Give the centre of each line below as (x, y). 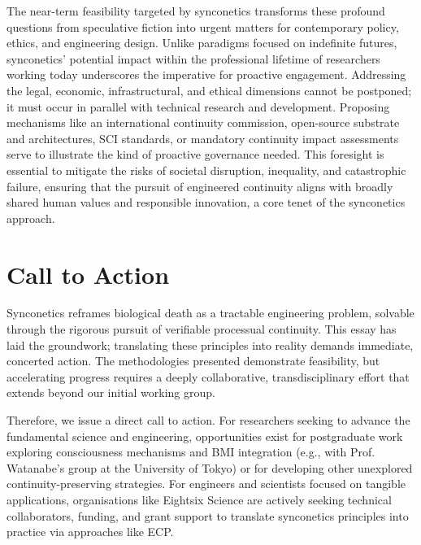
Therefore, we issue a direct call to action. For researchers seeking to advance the (208, 420)
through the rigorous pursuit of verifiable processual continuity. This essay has (202, 329)
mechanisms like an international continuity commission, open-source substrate (203, 122)
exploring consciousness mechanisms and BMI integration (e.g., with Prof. (191, 452)
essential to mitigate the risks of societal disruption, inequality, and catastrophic (206, 170)
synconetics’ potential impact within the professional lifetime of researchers (193, 58)
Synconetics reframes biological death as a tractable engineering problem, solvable (210, 313)
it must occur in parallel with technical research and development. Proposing (198, 106)
